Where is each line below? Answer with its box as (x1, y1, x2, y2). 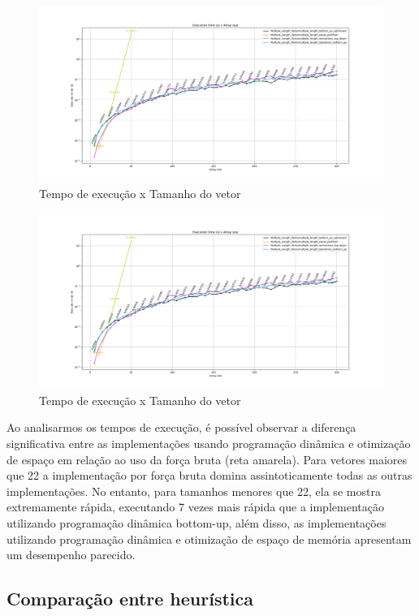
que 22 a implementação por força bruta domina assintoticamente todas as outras (6, 467, 413, 484)
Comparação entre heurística (6, 586, 253, 611)
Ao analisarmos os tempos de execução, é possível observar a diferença (6, 419, 356, 436)
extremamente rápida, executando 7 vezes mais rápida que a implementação (6, 498, 384, 515)
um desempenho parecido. (6, 546, 136, 563)
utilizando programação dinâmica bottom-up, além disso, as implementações (6, 515, 387, 532)
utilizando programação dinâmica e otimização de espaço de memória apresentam (6, 530, 412, 547)
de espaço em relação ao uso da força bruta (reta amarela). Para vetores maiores (6, 450, 408, 467)
